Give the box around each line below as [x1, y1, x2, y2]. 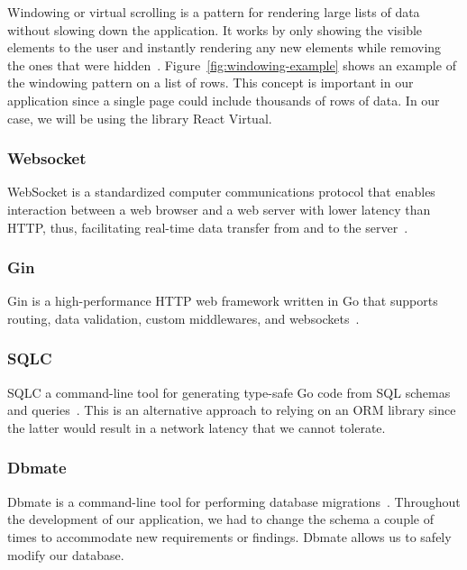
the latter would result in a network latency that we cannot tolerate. [7, 418, 386, 437]
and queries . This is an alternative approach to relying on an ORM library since [7, 400, 456, 419]
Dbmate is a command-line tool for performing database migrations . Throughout [7, 492, 461, 510]
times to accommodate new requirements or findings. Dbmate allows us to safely [7, 527, 452, 546]
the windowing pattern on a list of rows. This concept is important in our [7, 73, 414, 92]
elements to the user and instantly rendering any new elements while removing [7, 38, 442, 57]
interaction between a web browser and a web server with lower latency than [7, 199, 431, 218]
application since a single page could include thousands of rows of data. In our [7, 90, 440, 109]
